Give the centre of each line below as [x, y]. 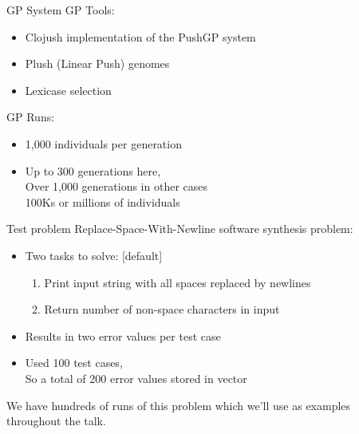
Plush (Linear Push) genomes [97, 63]
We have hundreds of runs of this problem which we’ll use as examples [179, 405]
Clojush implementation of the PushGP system [140, 36]
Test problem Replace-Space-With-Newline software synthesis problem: [180, 229]
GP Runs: [31, 117]
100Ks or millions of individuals [103, 201]
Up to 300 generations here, [93, 170]
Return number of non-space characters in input [162, 309]
